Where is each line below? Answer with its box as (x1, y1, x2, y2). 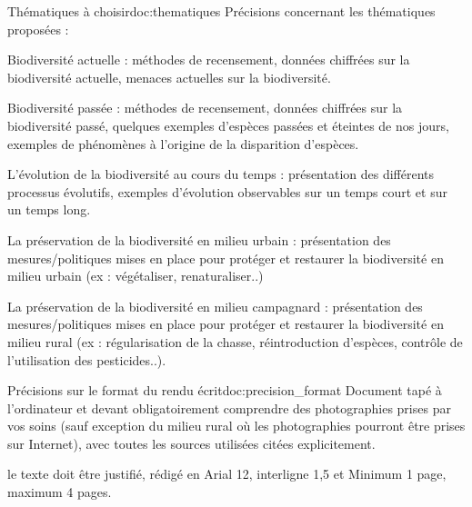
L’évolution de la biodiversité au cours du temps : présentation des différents (7, 164, 435, 184)
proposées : (7, 19, 69, 38)
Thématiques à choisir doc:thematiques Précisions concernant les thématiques (7, 2, 436, 20)
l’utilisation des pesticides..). (7, 350, 166, 369)
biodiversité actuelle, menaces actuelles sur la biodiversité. (7, 67, 331, 86)
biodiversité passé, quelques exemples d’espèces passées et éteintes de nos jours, (7, 115, 449, 134)
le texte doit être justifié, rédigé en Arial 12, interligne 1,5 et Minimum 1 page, (7, 464, 447, 483)
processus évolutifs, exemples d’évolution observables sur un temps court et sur (7, 182, 447, 201)
